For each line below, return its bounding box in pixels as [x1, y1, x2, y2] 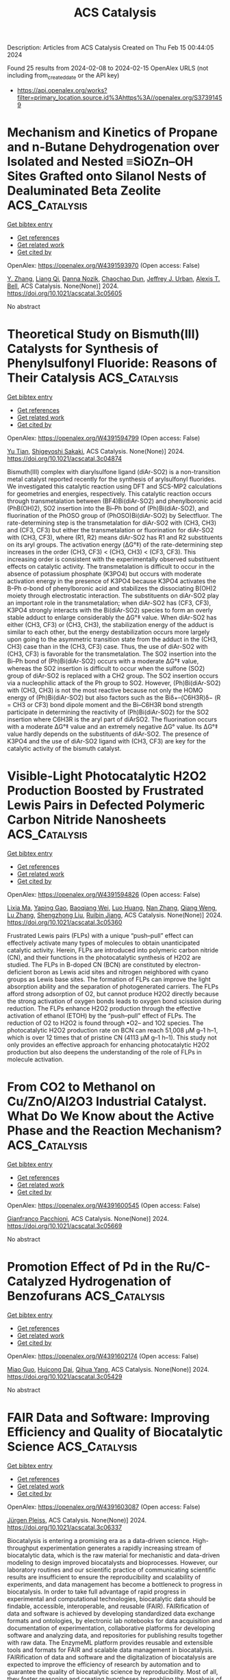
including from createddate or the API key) [7, 71, 120, 81]
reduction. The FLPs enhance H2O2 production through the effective [7, 1004, 201, 1012]
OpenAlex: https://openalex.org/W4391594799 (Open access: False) [7, 434, 201, 442]
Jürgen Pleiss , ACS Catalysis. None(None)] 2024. [7, 1516, 147, 1524]
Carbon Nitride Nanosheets [7, 812, 166, 828]
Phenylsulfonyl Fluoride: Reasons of [7, 356, 218, 371]
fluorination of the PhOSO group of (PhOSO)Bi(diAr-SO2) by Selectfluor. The [7, 511, 222, 519]
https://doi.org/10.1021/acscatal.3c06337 [7, 1523, 122, 1531]
